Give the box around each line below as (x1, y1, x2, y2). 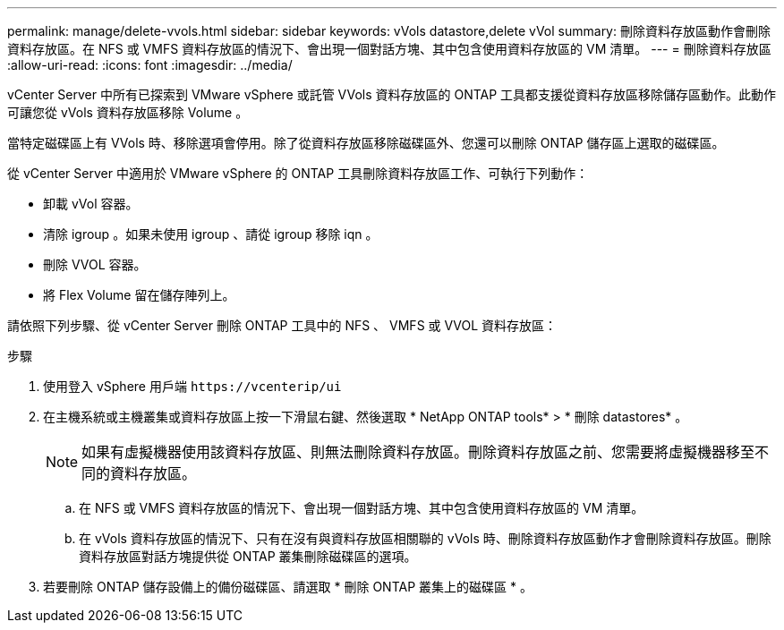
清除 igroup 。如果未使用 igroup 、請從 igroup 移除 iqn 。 (43, 226, 379, 242)
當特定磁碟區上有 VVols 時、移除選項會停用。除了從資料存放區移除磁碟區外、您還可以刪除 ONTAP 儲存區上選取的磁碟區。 (7, 135, 725, 150)
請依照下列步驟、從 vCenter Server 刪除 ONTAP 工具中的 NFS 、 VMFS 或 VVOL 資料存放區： (7, 318, 558, 333)
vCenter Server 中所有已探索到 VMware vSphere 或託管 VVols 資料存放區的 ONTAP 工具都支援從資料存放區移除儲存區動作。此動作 (7, 87, 777, 102)
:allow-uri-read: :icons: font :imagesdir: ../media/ (7, 57, 293, 72)
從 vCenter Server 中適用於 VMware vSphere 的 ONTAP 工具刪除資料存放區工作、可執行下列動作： (7, 166, 589, 181)
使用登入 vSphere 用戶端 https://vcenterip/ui (43, 379, 342, 394)
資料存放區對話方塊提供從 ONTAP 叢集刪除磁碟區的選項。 (79, 549, 417, 564)
